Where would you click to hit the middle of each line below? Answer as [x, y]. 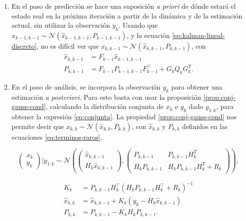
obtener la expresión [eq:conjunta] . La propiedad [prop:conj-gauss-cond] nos [124, 117]
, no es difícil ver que [68, 46]
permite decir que [38, 126]
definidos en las [205, 126]
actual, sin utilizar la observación [61, 25]
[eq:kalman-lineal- [199, 35]
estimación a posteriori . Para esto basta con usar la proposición [106, 97]
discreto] [24, 46]
